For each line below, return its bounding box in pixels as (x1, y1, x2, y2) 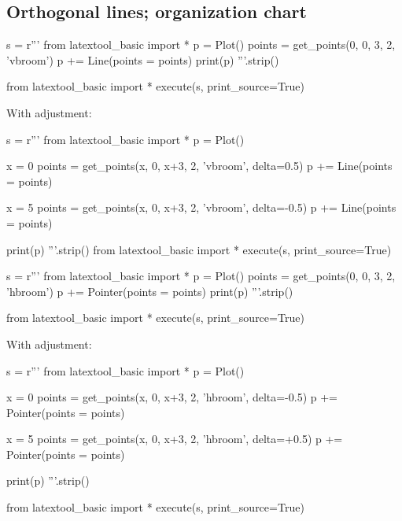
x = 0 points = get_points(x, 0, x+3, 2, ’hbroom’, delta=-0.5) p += (6, 389, 338, 405)
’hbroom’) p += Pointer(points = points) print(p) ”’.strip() (6, 283, 293, 299)
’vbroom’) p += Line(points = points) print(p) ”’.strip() (6, 51, 279, 68)
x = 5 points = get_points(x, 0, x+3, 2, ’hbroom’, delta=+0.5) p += (6, 430, 343, 447)
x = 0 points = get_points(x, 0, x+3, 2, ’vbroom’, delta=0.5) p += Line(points (6, 157, 393, 174)
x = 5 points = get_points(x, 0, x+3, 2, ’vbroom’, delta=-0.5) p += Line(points (6, 199, 396, 216)
